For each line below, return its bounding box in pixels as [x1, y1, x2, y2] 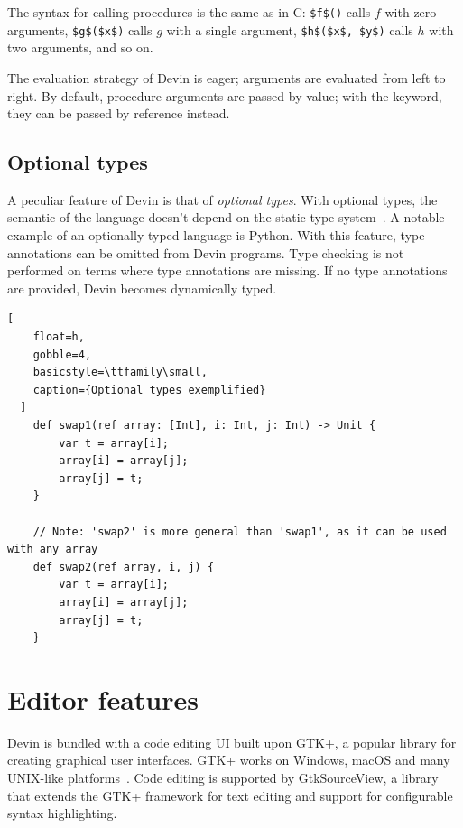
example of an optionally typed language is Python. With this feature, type [7, 226, 425, 245]
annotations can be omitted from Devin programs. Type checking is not [7, 243, 404, 262]
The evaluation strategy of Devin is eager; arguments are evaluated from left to [7, 68, 446, 87]
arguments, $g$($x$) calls [7, 20, 153, 39]
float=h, [32, 330, 85, 344]
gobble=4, [32, 348, 92, 361]
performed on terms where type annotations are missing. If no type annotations [7, 261, 448, 280]
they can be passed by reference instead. [7, 104, 230, 123]
